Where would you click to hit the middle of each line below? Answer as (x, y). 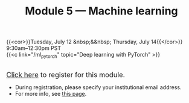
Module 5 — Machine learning (101, 11)
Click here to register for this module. (66, 75)
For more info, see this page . (51, 93)
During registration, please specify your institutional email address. (98, 87)
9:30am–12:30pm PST (34, 48)
